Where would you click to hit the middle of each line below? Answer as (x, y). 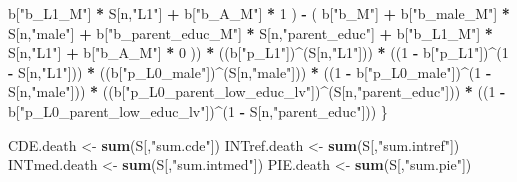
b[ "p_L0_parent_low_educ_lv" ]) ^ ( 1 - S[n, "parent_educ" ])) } (198, 110)
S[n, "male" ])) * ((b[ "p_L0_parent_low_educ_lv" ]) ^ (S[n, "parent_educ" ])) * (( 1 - (257, 91)
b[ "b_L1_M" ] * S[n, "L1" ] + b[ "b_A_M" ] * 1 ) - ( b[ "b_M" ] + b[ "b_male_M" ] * (259, 13)
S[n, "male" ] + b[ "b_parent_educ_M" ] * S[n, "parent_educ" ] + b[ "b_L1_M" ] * (250, 32)
